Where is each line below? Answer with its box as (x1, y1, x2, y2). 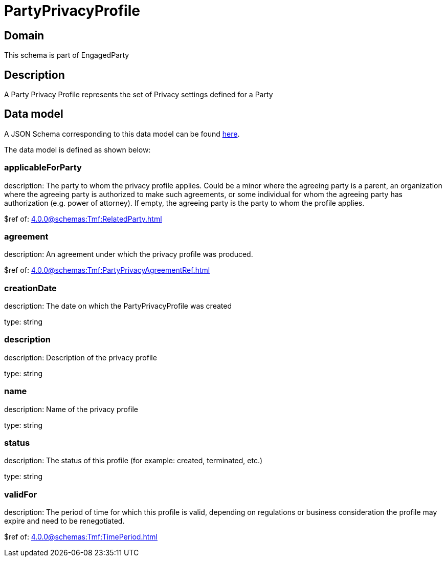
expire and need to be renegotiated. (4, 516, 125, 526)
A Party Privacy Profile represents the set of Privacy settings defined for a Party (4, 90, 273, 99)
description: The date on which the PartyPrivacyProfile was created (4, 301, 232, 311)
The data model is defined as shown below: (4, 145, 151, 154)
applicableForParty (4, 162, 82, 173)
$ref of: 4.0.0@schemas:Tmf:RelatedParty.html (4, 214, 162, 223)
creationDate (4, 283, 57, 293)
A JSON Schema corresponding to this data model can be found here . (4, 129, 240, 138)
